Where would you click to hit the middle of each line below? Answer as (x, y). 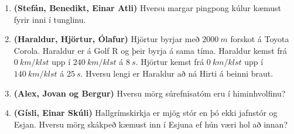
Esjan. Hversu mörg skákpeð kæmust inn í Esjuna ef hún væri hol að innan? (151, 124)
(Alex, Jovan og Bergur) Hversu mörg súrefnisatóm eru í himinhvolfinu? (150, 93)
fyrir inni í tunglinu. (50, 19)
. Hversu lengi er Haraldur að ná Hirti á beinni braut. (177, 73)
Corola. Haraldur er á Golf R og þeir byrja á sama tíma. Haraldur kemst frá (151, 50)
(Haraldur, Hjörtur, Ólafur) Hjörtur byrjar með (107, 39)
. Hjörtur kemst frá (170, 62)
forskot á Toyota (260, 39)
